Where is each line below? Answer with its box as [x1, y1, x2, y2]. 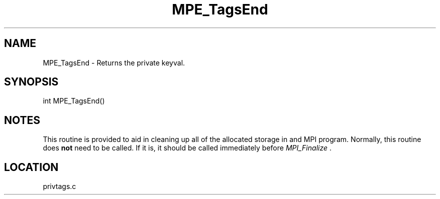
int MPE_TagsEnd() [43, 96, 105, 105]
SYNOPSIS [4, 75, 59, 88]
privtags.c [43, 182, 76, 191]
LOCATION [4, 160, 59, 173]
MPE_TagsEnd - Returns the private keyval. [43, 58, 185, 67]
